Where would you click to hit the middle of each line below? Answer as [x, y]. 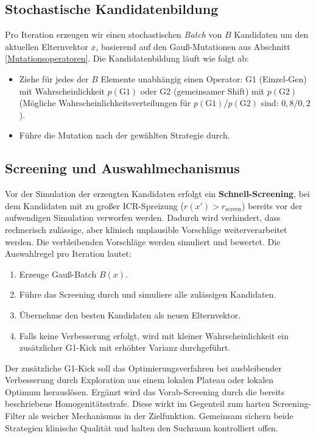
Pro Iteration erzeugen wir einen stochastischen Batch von [114, 34]
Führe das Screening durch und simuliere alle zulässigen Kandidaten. [148, 294]
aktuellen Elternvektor [47, 46]
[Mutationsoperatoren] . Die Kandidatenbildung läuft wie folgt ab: [127, 58]
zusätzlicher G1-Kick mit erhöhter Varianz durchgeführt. [125, 347]
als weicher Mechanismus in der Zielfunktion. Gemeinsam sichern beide [161, 416]
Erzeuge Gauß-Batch [58, 274]
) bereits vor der [272, 205]
